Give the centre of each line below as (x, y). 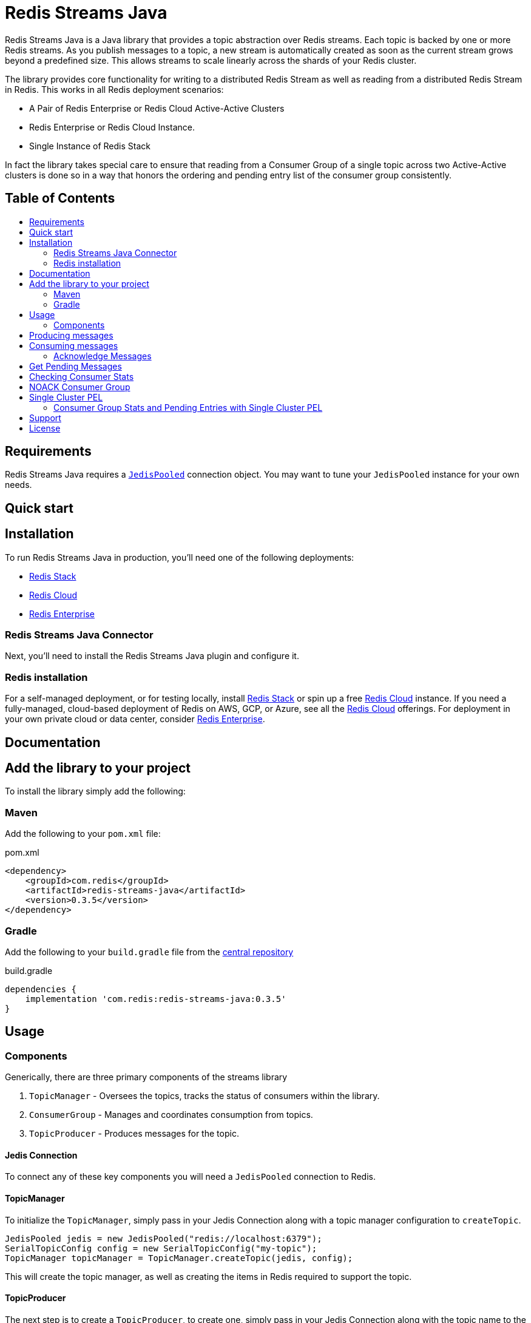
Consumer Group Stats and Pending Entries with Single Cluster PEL (188, 407)
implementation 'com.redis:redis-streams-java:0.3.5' (156, 999)
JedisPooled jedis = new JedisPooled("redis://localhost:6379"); (164, 1238)
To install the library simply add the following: (95, 791)
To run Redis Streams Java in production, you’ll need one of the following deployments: (180, 557)
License (45, 428)
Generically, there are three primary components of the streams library (146, 1077)
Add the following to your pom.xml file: (83, 834)
